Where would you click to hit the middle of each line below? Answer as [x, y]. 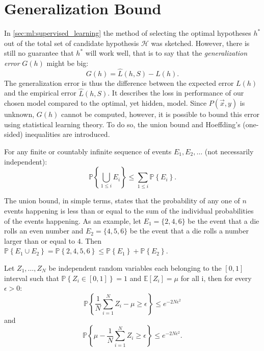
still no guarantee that [39, 53]
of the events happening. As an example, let [73, 220]
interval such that [32, 278]
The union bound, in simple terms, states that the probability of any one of [122, 201]
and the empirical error [40, 93]
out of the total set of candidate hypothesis [72, 43]
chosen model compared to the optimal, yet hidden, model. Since [105, 103]
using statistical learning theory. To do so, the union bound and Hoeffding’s [122, 124]
